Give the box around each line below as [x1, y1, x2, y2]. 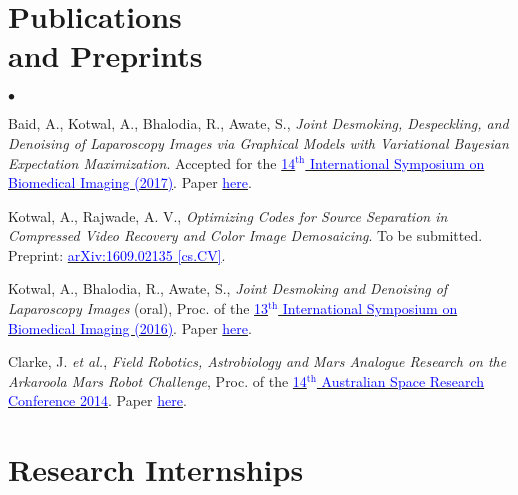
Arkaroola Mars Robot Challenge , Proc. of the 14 [8, 370, 307, 391]
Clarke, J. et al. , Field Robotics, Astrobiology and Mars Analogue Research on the [8, 351, 507, 372]
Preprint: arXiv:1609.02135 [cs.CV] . [8, 244, 226, 265]
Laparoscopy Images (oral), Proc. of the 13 [8, 298, 269, 319]
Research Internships [8, 449, 304, 490]
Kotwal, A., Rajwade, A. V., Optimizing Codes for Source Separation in [8, 205, 448, 226]
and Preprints [8, 35, 203, 76]
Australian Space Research [321, 370, 485, 391]
